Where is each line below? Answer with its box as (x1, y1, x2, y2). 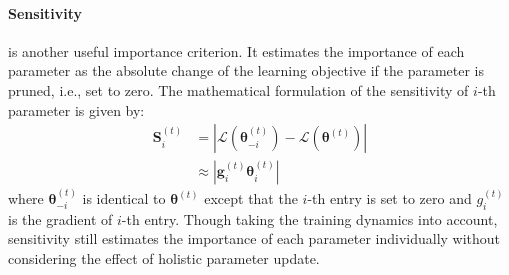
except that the (204, 188, 298, 209)
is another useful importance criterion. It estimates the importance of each (8, 40, 465, 61)
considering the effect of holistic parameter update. (8, 248, 320, 269)
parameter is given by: (8, 99, 145, 120)
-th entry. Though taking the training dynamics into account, (121, 208, 498, 229)
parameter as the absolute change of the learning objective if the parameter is (8, 60, 485, 81)
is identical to (82, 188, 166, 209)
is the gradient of (8, 208, 113, 229)
